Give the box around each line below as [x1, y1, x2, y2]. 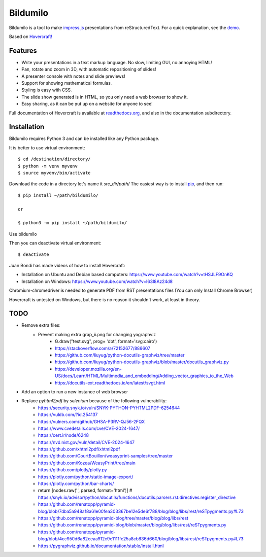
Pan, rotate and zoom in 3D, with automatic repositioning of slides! [21, 67, 156, 72]
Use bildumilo [9, 231, 37, 237]
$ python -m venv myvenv [18, 163, 78, 169]
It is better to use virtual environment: [9, 144, 86, 150]
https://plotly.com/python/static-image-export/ [38, 474, 133, 480]
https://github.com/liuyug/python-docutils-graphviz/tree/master [55, 352, 185, 358]
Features [9, 46, 37, 55]
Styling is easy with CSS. [21, 87, 72, 93]
